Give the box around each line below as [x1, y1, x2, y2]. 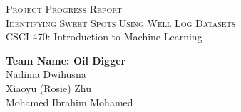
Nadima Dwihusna [6, 67, 86, 82]
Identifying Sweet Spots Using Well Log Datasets [6, 15, 236, 30]
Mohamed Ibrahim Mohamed [6, 94, 133, 109]
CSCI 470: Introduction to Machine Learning [6, 29, 202, 44]
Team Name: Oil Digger [6, 52, 126, 67]
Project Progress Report [6, 1, 123, 16]
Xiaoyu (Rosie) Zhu [6, 80, 92, 95]
